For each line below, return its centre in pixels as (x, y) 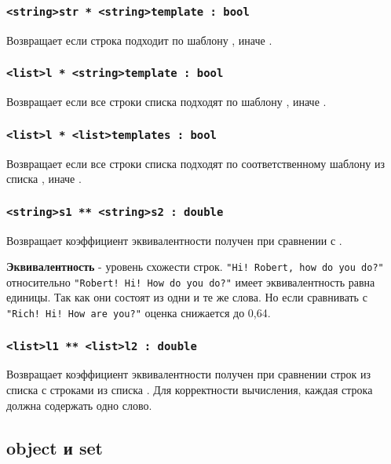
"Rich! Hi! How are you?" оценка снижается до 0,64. (139, 312)
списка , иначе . (44, 179)
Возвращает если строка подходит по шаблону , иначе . (139, 40)
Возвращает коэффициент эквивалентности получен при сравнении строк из (188, 374)
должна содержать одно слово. (79, 405)
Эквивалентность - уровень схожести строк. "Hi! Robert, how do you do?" (195, 267)
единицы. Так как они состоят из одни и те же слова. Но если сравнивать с (187, 297)
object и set (55, 447)
